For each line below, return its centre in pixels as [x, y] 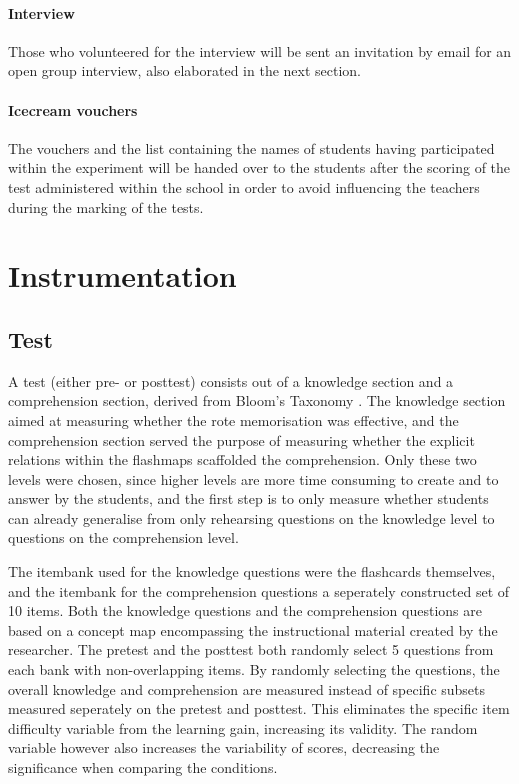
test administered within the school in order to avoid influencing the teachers [244, 186]
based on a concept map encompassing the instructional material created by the [253, 629]
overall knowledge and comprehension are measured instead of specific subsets [247, 688]
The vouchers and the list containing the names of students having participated [251, 147]
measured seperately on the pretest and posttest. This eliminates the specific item [259, 708]
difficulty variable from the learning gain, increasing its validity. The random [243, 727]
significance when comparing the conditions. [143, 767]
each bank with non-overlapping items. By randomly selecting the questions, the [254, 669]
